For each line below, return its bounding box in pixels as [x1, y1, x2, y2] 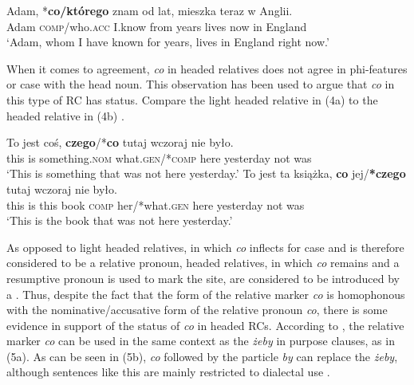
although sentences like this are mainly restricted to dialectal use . [6, 363, 330, 380]
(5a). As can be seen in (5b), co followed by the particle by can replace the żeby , [6, 348, 398, 364]
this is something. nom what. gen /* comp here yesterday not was [6, 149, 312, 166]
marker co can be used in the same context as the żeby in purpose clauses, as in [6, 332, 395, 349]
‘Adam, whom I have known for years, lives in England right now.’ [6, 33, 329, 50]
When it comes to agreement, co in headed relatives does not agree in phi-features [6, 60, 408, 77]
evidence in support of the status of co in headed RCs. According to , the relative [6, 316, 404, 333]
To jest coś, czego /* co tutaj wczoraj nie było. [6, 134, 234, 151]
